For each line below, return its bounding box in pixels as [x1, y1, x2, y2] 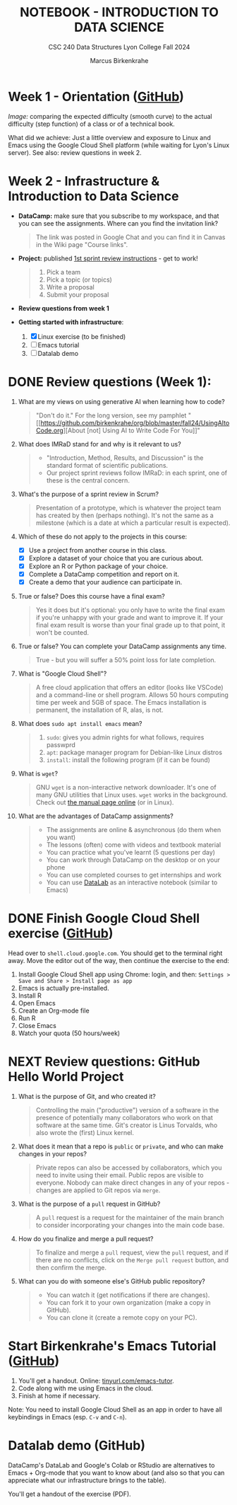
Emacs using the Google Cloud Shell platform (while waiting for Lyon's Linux [8, 141, 230, 149]
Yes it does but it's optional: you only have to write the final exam [35, 606, 225, 614]
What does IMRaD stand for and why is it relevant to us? [18, 439, 182, 448]
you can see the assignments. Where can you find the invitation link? [18, 219, 218, 227]
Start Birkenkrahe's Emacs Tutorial [8, 1338, 217, 1354]
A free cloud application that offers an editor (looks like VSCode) [35, 683, 224, 691]
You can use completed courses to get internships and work [46, 870, 221, 879]
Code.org [35, 426, 64, 434]
